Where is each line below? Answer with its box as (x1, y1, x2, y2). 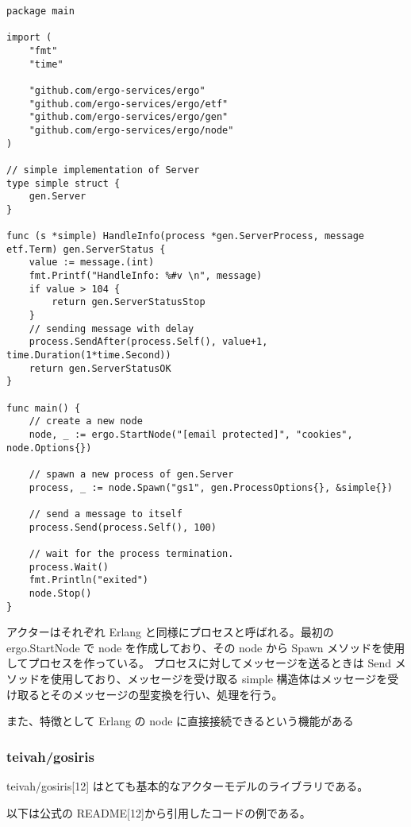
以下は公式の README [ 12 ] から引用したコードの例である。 (6, 804, 311, 821)
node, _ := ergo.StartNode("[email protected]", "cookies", (29, 429, 353, 440)
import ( (6, 32, 52, 44)
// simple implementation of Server (6, 164, 200, 176)
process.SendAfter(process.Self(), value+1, (29, 336, 268, 348)
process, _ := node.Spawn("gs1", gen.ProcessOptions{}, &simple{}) (29, 481, 393, 493)
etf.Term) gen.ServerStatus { (6, 243, 166, 255)
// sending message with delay (29, 323, 194, 334)
